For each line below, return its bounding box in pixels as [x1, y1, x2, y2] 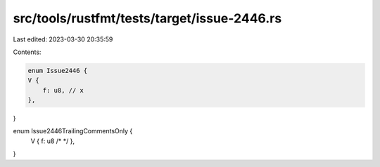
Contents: [13, 48, 42, 56]
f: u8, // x [42, 86, 84, 94]
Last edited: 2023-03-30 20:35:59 [13, 35, 113, 44]
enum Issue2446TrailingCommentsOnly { [13, 127, 133, 135]
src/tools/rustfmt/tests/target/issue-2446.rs [13, 11, 282, 26]
